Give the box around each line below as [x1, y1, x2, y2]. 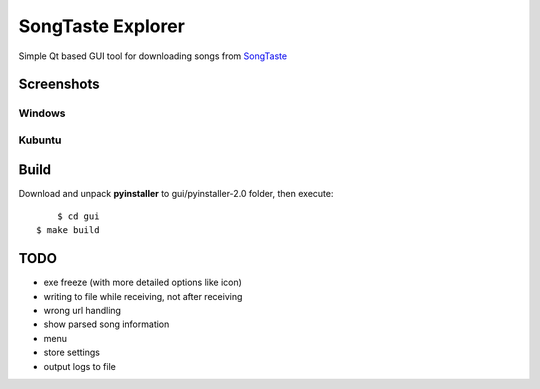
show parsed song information [43, 318, 170, 330]
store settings [43, 346, 100, 359]
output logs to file [43, 360, 117, 372]
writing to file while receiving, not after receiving [43, 290, 243, 302]
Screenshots [18, 76, 100, 93]
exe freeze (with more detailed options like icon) [43, 276, 242, 289]
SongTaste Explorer [18, 15, 185, 37]
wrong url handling [43, 305, 122, 317]
